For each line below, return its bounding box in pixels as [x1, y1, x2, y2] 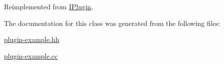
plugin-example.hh [4, 34, 59, 44]
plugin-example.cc [4, 50, 58, 61]
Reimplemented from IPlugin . [4, 1, 93, 11]
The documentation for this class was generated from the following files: [4, 18, 221, 28]
